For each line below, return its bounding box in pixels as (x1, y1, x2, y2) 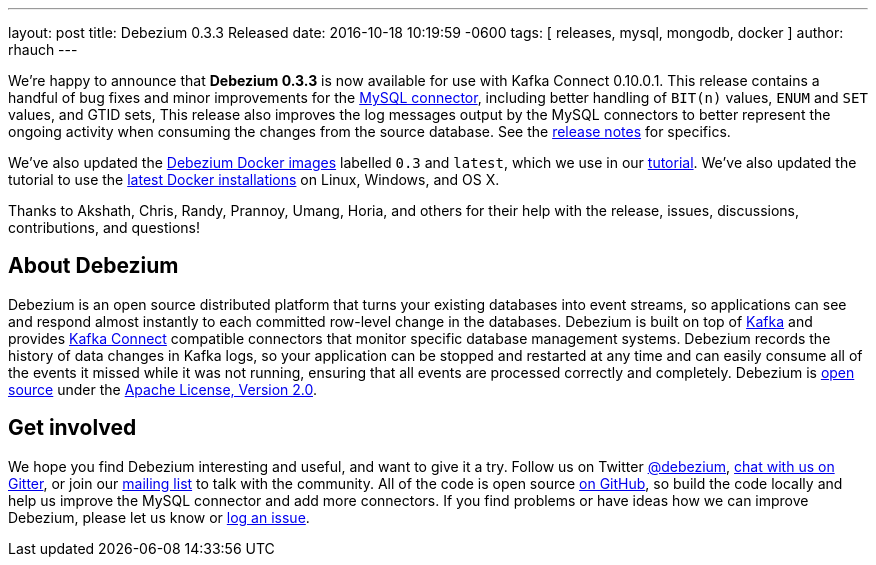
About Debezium (8, 253, 179, 279)
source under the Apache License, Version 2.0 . (8, 380, 318, 398)
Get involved (8, 415, 137, 441)
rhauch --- (8, 41, 78, 58)
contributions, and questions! (8, 219, 200, 236)
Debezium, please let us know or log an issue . (8, 508, 310, 526)
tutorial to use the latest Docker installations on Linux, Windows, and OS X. (8, 171, 500, 188)
